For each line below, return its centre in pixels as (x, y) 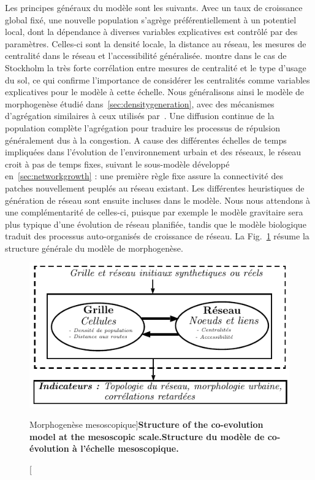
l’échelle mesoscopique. (130, 448)
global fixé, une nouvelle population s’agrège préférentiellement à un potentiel (151, 19)
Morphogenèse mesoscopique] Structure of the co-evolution (146, 424)
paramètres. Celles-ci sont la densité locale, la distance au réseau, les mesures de (156, 43)
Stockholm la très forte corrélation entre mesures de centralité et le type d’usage (156, 67)
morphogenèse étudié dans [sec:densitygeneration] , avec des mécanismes (140, 103)
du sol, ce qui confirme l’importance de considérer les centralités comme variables (157, 79)
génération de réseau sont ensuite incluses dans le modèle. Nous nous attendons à (158, 200)
